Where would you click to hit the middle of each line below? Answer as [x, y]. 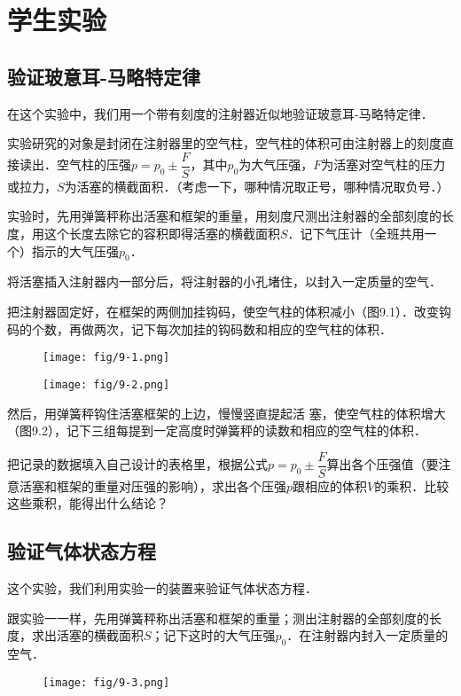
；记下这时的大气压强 [213, 635]
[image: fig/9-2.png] [106, 384]
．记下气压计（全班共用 [356, 234]
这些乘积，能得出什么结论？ [88, 503]
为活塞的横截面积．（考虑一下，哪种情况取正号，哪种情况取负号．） [257, 186]
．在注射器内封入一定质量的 [367, 635]
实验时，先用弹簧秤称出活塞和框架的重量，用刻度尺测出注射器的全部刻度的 [224, 216]
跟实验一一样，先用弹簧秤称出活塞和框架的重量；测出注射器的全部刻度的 [218, 618]
